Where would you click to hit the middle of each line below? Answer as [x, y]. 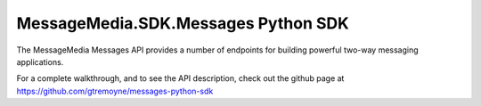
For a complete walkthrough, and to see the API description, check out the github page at [180, 78]
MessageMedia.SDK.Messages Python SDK [183, 23]
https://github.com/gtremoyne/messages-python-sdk [115, 91]
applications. [40, 61]
